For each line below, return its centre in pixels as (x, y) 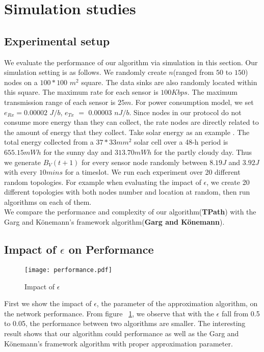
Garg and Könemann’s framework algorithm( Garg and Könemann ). (114, 222)
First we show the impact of (48, 303)
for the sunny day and (78, 152)
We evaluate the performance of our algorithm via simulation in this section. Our (131, 62)
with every (21, 172)
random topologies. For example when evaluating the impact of (103, 182)
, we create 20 (228, 182)
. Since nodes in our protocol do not (185, 112)
